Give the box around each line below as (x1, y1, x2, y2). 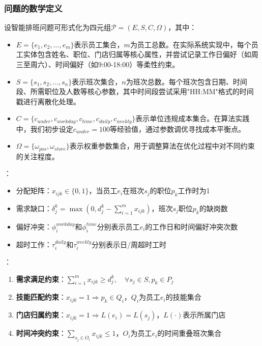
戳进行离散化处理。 (16, 96, 80, 106)
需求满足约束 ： (16, 273, 66, 284)
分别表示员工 (97, 221, 140, 232)
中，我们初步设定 (16, 123, 73, 134)
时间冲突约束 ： (16, 328, 66, 338)
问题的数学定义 (4, 2, 63, 14)
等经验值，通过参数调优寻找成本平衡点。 (109, 123, 245, 134)
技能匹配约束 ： (16, 292, 66, 302)
